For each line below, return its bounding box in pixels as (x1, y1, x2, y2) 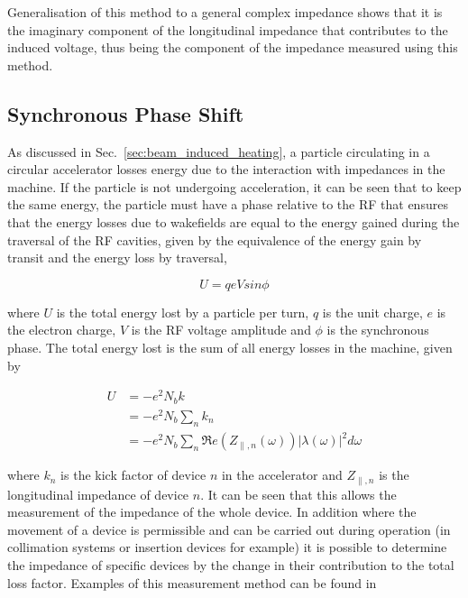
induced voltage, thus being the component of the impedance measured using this (7, 38, 458, 57)
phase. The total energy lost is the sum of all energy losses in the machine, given (7, 337, 453, 356)
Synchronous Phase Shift (7, 99, 244, 127)
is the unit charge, (322, 302, 423, 321)
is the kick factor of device (60, 465, 206, 484)
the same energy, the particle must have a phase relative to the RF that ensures (7, 195, 448, 214)
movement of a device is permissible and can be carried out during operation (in (7, 520, 451, 538)
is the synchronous (326, 320, 429, 339)
